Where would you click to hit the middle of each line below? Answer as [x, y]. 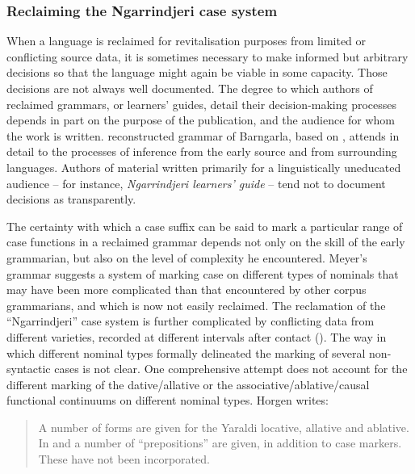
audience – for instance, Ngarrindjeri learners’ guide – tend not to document [196, 183]
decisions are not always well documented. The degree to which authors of [190, 88]
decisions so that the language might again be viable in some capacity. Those [197, 72]
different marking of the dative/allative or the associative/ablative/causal [188, 384]
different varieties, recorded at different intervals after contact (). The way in [197, 336]
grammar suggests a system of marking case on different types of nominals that [203, 273]
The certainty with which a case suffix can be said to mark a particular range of [205, 226]
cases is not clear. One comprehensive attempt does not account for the [231, 369]
